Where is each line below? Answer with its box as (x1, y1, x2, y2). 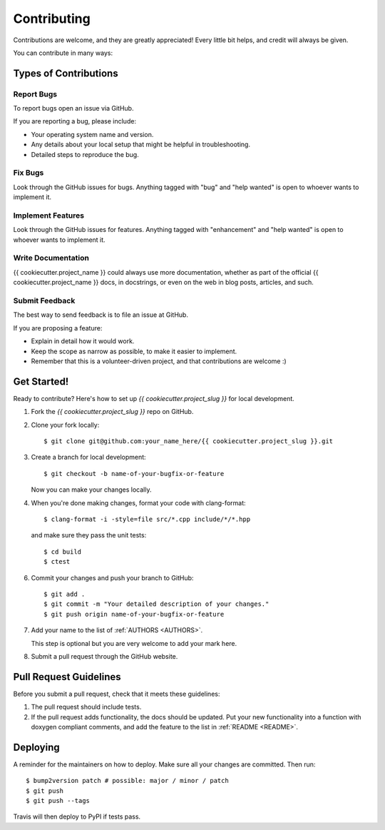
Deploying (13, 741, 60, 753)
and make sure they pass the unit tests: (31, 531, 147, 540)
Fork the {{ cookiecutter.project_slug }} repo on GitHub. (31, 408, 194, 416)
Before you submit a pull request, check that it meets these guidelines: (13, 689, 220, 698)
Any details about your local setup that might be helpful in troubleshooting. (31, 140, 251, 149)
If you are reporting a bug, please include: (13, 117, 137, 126)
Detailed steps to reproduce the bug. (31, 150, 139, 158)
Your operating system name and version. (31, 130, 154, 138)
